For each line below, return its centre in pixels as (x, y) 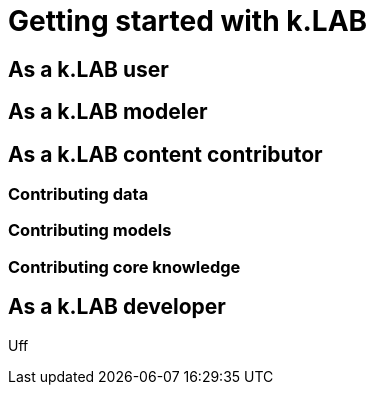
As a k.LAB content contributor (165, 154)
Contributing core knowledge (124, 266)
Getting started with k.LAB (188, 21)
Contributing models (90, 230)
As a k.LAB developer (117, 307)
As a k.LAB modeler (108, 112)
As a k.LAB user (88, 69)
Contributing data (78, 194)
